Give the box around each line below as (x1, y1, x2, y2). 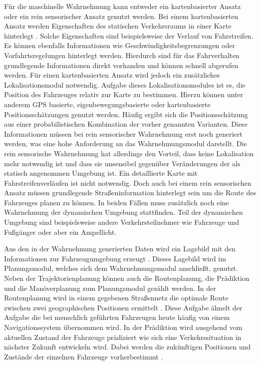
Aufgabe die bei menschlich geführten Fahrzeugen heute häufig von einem (4, 312, 230, 322)
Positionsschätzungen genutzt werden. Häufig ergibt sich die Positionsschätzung (4, 109, 248, 119)
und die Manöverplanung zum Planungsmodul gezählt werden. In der (4, 282, 216, 293)
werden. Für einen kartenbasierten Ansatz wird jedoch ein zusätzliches (4, 70, 220, 80)
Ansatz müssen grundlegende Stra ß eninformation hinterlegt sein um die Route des (4, 187, 256, 198)
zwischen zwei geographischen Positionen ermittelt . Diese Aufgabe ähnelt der (4, 302, 242, 312)
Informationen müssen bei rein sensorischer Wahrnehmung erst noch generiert (4, 128, 242, 139)
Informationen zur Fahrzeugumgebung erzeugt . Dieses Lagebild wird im (4, 253, 226, 263)
